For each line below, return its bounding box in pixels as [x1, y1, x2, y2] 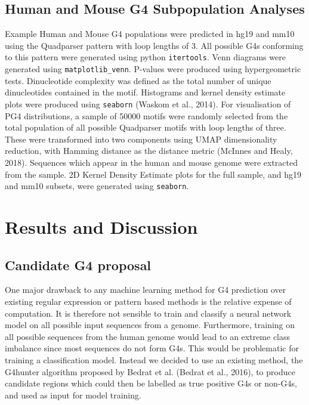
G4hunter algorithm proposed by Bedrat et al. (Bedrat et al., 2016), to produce [5, 365, 295, 378]
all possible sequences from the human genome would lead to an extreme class [5, 330, 291, 342]
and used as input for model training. [5, 388, 141, 401]
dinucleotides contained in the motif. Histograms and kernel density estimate [5, 86, 286, 98]
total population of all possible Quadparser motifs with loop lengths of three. [5, 121, 286, 134]
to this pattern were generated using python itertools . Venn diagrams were [5, 51, 286, 63]
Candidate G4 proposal [5, 255, 152, 274]
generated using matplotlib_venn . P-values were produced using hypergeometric [5, 63, 301, 75]
